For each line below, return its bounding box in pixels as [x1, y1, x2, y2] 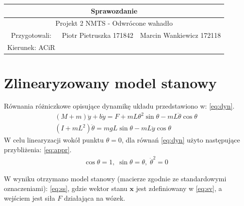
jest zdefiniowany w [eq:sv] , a [136, 183, 222, 193]
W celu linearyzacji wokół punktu [4, 135, 104, 145]
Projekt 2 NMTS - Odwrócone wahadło [55, 18, 173, 28]
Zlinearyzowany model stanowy [4, 73, 217, 93]
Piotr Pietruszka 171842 [62, 30, 133, 40]
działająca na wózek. [64, 192, 125, 203]
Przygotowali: [11, 30, 51, 40]
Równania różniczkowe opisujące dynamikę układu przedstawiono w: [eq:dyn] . [4, 101, 235, 111]
